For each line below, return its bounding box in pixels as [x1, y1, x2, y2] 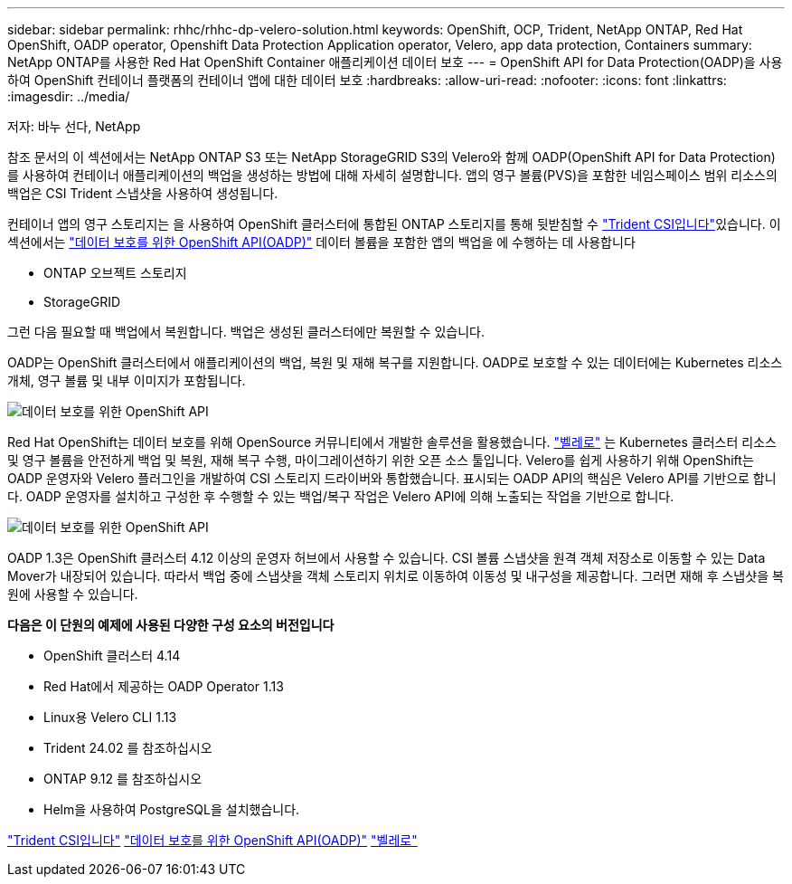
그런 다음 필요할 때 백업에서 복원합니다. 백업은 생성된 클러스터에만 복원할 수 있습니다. [7, 324, 485, 339]
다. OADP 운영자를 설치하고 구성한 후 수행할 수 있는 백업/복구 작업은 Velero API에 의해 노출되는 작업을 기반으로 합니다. [7, 489, 674, 504]
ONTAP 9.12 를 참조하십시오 [43, 771, 203, 786]
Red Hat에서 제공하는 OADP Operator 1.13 [43, 679, 284, 694]
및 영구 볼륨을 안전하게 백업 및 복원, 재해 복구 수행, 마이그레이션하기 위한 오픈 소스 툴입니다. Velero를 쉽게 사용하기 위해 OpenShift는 [7, 452, 754, 468]
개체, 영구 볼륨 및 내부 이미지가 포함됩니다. [7, 373, 246, 388]
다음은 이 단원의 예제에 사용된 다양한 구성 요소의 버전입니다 [7, 617, 335, 632]
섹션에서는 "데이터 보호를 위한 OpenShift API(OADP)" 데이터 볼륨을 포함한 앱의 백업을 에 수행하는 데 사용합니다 [7, 234, 636, 250]
